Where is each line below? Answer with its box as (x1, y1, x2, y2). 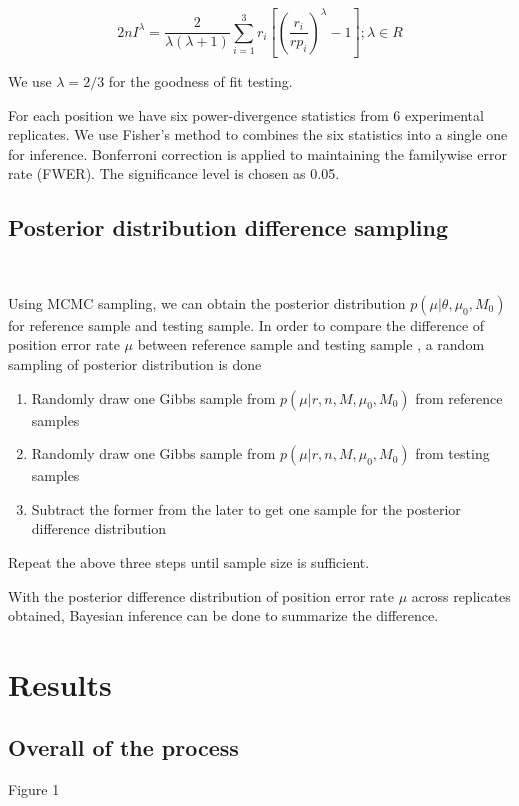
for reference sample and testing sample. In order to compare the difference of (8, 314, 485, 335)
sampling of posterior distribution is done (8, 353, 262, 374)
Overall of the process (8, 732, 239, 763)
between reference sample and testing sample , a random (137, 334, 485, 355)
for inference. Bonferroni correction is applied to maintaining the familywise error (8, 143, 507, 164)
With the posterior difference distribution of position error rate (8, 585, 394, 606)
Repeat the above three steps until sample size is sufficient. (8, 551, 370, 572)
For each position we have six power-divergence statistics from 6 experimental (8, 104, 484, 125)
